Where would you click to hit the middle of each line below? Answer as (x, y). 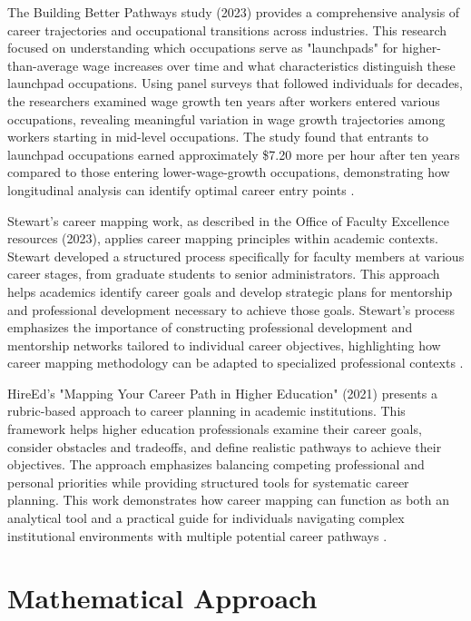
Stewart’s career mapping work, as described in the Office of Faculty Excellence (228, 220)
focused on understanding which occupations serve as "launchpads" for (203, 48)
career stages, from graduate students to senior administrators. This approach (224, 274)
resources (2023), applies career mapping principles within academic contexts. (223, 238)
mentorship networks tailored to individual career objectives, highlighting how (224, 345)
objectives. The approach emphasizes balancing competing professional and (216, 464)
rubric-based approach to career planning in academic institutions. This (206, 411)
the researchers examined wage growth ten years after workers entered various (224, 100)
